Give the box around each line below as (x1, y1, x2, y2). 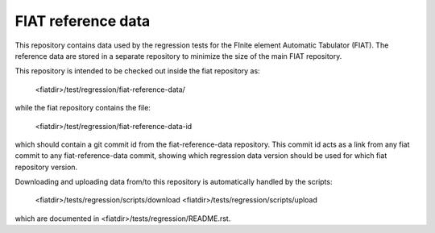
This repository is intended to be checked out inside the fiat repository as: (14, 66, 261, 76)
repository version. (14, 162, 78, 172)
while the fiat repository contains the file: (14, 103, 151, 113)
